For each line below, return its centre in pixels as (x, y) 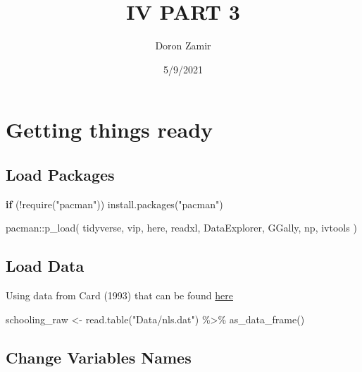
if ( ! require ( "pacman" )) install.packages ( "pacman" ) (114, 204)
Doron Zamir (183, 46)
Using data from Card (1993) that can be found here (120, 295)
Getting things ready (110, 130)
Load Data (45, 266)
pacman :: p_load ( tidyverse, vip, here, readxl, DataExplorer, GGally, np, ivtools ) (181, 228)
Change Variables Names (99, 357)
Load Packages (60, 174)
